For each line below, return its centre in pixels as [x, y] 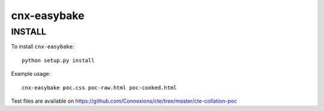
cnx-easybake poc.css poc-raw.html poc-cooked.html [99, 87]
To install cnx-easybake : [43, 47]
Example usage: [31, 74]
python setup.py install [58, 60]
